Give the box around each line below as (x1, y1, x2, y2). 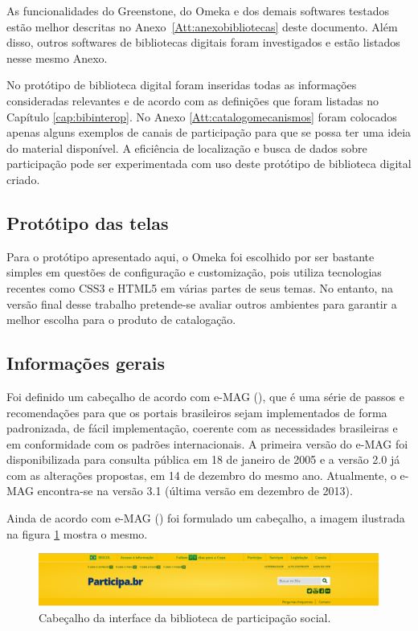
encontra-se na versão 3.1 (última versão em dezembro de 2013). (37, 482, 353, 499)
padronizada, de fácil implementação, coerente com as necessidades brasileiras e (6, 420, 398, 436)
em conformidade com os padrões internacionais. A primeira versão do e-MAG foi (6, 435, 408, 452)
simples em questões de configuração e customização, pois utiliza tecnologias (6, 264, 382, 281)
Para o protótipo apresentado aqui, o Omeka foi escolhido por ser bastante (6, 248, 375, 264)
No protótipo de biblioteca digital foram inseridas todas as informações (6, 76, 357, 93)
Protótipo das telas (6, 210, 169, 235)
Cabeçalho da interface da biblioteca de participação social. (39, 608, 331, 625)
